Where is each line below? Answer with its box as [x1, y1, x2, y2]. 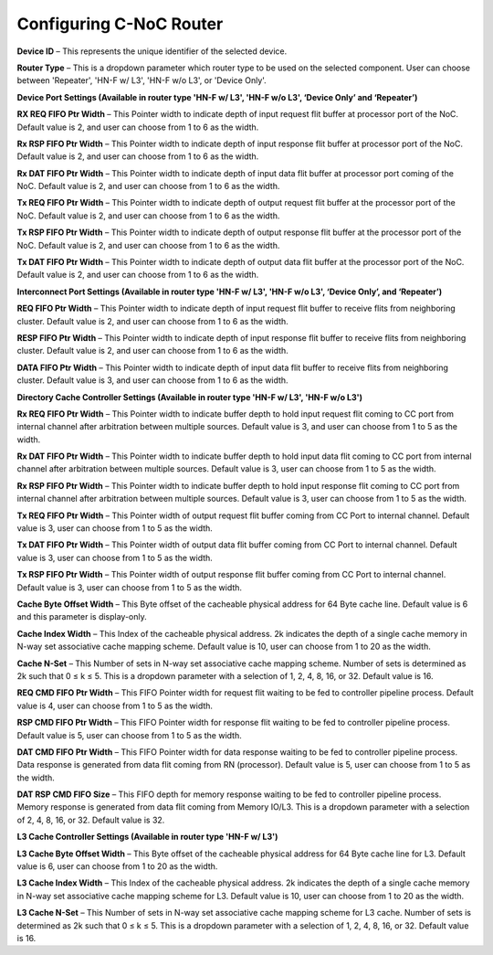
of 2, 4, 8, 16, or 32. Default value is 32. [16, 814, 165, 825]
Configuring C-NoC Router [16, 14, 224, 34]
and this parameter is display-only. [16, 611, 148, 622]
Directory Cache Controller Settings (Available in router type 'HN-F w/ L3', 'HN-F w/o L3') [16, 391, 363, 402]
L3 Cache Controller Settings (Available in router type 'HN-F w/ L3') [16, 832, 278, 843]
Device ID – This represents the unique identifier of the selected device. [16, 46, 288, 57]
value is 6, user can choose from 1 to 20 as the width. [16, 861, 218, 872]
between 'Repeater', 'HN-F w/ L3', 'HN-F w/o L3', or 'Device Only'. [16, 75, 267, 86]
